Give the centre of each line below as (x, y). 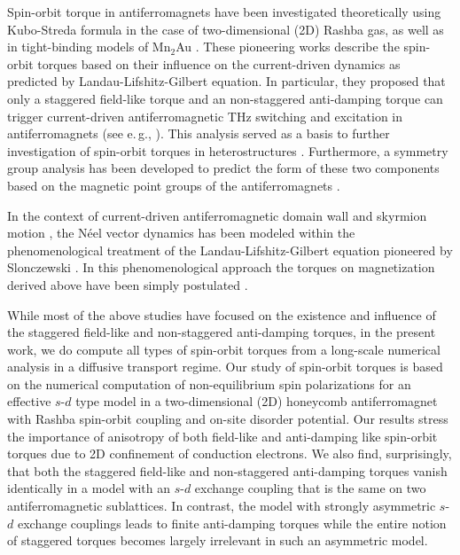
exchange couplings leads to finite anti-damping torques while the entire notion (232, 523)
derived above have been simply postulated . (128, 284)
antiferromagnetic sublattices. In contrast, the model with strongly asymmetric (222, 506)
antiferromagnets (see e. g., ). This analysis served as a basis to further (199, 133)
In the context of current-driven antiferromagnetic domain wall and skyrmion (217, 215)
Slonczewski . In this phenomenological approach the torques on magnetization (221, 267)
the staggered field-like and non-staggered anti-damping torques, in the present (222, 332)
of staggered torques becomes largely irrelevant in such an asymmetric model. (218, 540)
